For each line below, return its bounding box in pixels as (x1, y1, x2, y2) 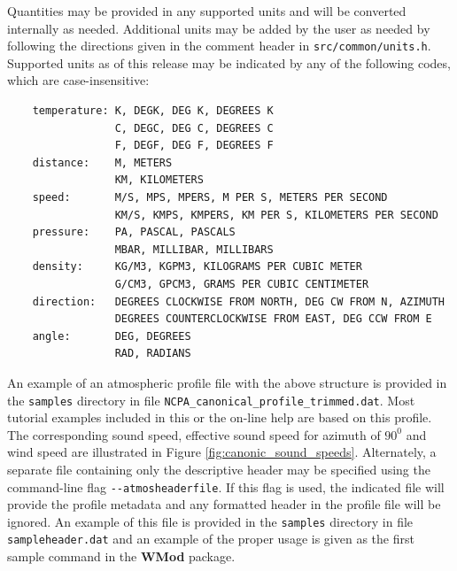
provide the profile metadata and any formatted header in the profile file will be (7, 495, 441, 513)
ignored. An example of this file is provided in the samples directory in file (7, 512, 414, 530)
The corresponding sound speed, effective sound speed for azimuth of (7, 425, 381, 444)
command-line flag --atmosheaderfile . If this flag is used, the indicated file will (7, 477, 445, 496)
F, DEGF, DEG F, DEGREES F (114, 139, 274, 152)
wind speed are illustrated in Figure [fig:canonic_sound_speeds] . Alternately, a (7, 443, 437, 461)
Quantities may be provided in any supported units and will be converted (7, 2, 407, 19)
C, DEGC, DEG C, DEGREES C (114, 121, 274, 135)
